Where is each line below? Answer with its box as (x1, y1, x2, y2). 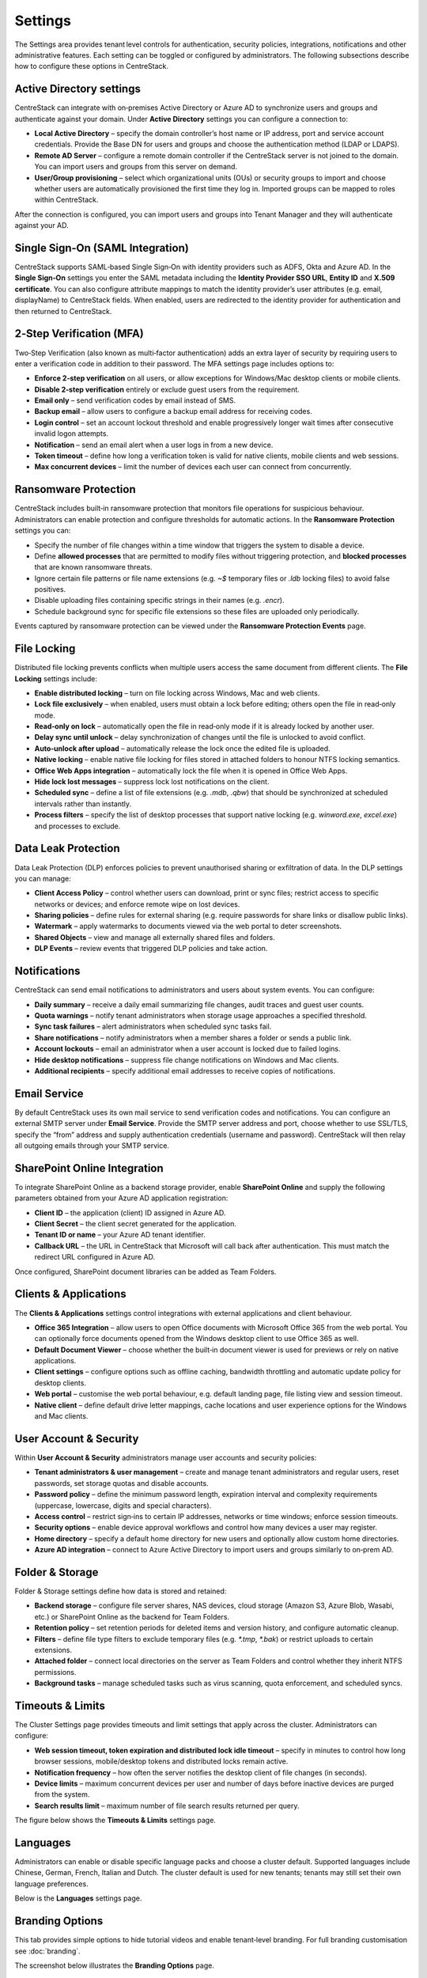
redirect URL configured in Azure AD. (34, 1252, 156, 1262)
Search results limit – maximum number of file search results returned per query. (34, 1801, 300, 1810)
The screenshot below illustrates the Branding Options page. (14, 1961, 215, 1970)
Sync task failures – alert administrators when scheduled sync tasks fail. (34, 1021, 272, 1032)
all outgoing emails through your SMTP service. (14, 1140, 170, 1150)
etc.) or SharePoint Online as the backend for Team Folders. (34, 1612, 229, 1621)
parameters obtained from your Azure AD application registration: (14, 1193, 229, 1203)
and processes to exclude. (34, 821, 121, 831)
